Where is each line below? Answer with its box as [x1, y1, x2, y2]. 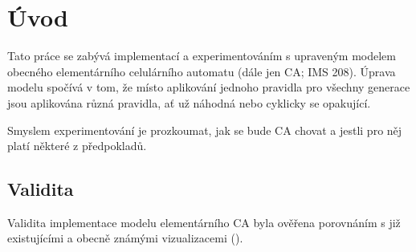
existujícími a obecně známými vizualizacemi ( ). [7, 230, 243, 246]
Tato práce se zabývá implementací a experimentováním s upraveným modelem [7, 47, 396, 64]
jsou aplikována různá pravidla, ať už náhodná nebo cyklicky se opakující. [7, 94, 371, 111]
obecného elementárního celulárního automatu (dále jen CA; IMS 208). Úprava [7, 63, 396, 79]
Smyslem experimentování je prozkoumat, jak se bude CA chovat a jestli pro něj [7, 121, 402, 138]
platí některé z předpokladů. [7, 137, 147, 154]
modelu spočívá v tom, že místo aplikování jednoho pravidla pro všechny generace [7, 79, 410, 96]
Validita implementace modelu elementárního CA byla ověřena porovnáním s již [7, 213, 401, 230]
